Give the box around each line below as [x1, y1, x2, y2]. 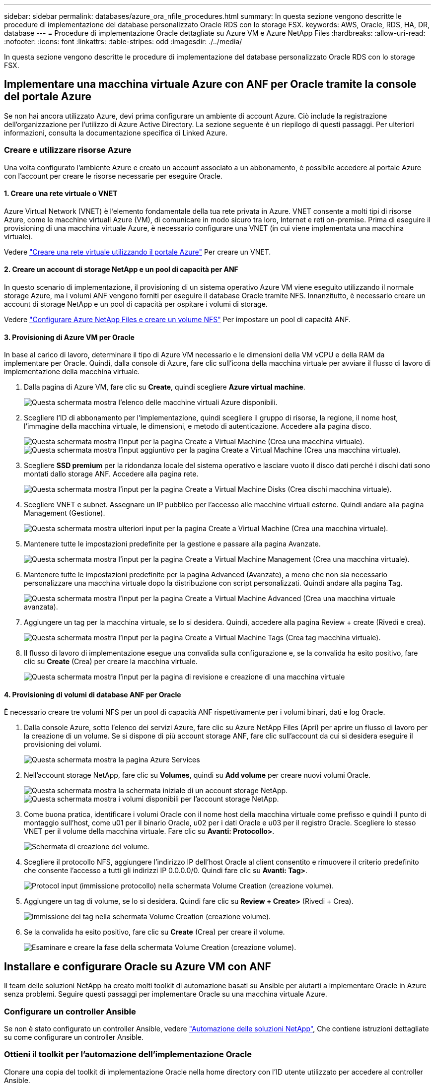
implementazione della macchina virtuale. [4, 367, 140, 376]
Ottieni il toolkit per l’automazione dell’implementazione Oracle [4, 1049, 252, 1060]
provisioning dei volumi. [24, 740, 102, 749]
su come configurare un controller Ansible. [4, 1033, 144, 1042]
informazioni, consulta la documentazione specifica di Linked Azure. [4, 128, 227, 137]
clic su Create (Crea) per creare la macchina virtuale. [24, 657, 198, 666]
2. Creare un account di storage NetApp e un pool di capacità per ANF [4, 265, 238, 274]
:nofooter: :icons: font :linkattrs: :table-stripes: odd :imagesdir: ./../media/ [4, 37, 242, 46]
